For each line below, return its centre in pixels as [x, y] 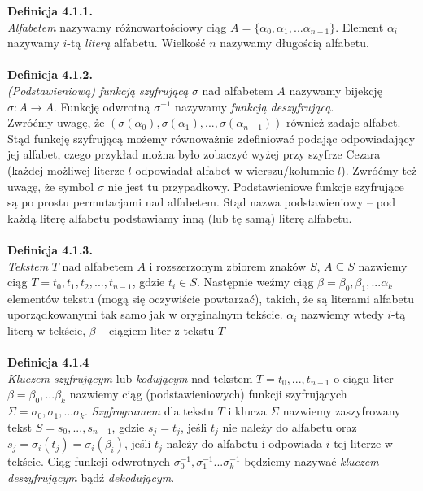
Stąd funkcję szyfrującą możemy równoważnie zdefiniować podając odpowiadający [211, 138]
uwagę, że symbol [51, 186]
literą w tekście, [47, 330]
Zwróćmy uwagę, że [56, 122]
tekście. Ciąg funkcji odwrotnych [89, 461]
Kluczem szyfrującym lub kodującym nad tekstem [130, 378]
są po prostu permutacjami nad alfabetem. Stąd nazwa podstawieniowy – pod [202, 202]
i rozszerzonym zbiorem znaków [228, 265]
